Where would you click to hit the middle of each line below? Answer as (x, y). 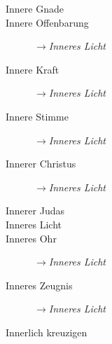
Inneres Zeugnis (39, 285)
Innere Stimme (37, 116)
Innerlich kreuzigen (47, 332)
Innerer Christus (41, 164)
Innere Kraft (33, 69)
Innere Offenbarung (47, 22)
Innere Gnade (35, 8)
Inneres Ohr (31, 238)
